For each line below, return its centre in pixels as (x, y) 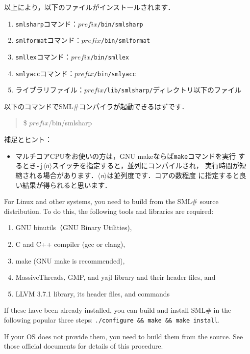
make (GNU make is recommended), (70, 260)
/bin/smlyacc (115, 74)
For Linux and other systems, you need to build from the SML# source (111, 201)
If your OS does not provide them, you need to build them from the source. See (124, 336)
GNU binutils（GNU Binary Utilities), (74, 227)
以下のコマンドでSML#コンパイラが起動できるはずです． (96, 106)
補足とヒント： (28, 139)
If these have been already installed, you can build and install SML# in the (118, 310)
